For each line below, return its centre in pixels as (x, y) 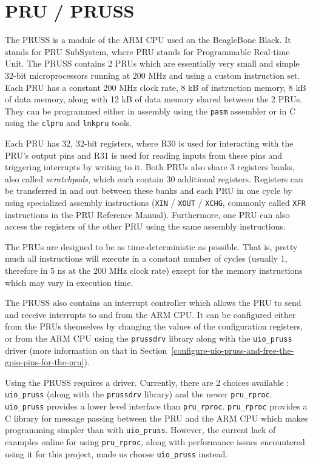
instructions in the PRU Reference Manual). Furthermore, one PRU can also (147, 214)
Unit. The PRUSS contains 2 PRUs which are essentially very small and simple (152, 63)
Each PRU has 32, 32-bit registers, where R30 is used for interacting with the (149, 143)
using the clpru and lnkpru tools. (69, 123)
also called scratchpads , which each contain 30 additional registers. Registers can (154, 178)
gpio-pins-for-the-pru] (45, 362)
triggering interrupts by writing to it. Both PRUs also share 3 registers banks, (150, 167)
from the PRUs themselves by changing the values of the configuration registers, (154, 326)
